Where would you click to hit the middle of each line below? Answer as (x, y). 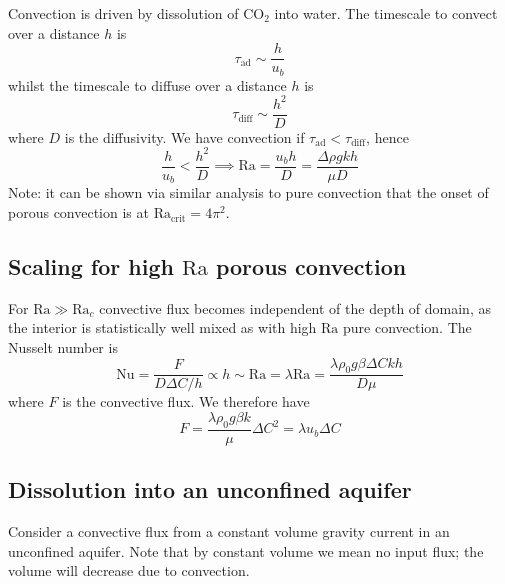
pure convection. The (407, 327)
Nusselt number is (63, 347)
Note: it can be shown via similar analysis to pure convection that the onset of (248, 192)
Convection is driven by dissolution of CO (136, 13)
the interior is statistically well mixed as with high (162, 327)
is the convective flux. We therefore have (186, 401)
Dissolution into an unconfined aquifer (210, 489)
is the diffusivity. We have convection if (184, 136)
